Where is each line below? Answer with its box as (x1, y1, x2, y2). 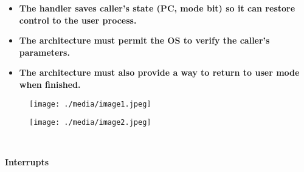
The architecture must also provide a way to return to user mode (19, 66, 300, 79)
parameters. (19, 45, 70, 58)
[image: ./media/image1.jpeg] (29, 99, 151, 108)
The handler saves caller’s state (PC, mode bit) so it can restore (19, 2, 295, 14)
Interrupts (5, 156, 49, 168)
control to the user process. (19, 13, 137, 26)
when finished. (19, 78, 81, 90)
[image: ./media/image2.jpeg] (29, 118, 151, 127)
